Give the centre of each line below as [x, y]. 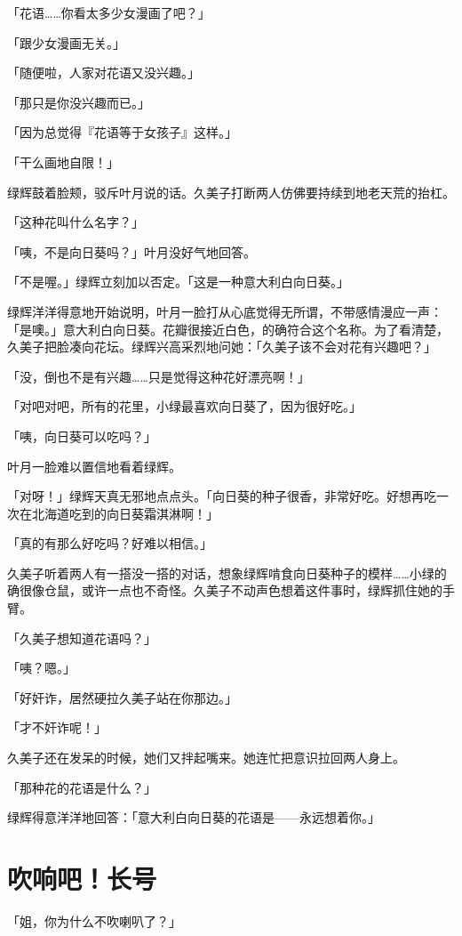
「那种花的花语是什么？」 [82, 787]
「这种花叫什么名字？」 [76, 222]
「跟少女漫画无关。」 [66, 42]
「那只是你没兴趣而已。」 [79, 102]
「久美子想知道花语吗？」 [82, 637]
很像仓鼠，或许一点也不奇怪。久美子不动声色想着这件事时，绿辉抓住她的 [231, 590]
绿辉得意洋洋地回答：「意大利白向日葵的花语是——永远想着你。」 [194, 817]
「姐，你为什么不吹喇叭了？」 [94, 920]
